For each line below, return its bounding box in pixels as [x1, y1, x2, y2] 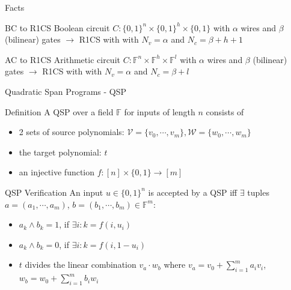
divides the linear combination [25, 258, 136, 271]
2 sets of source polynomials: [19, 125, 124, 138]
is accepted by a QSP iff [148, 186, 237, 198]
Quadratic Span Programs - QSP [5, 85, 127, 97]
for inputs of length [124, 105, 195, 118]
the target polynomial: [19, 145, 102, 158]
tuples [247, 186, 269, 198]
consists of [206, 105, 244, 118]
